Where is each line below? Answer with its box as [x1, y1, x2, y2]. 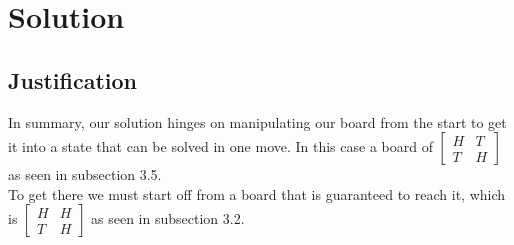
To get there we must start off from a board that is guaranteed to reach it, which [8, 183, 506, 204]
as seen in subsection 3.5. [8, 164, 162, 185]
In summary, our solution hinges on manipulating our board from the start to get [8, 111, 507, 132]
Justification [8, 64, 137, 95]
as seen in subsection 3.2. [91, 208, 245, 229]
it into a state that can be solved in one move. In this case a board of [8, 136, 433, 157]
